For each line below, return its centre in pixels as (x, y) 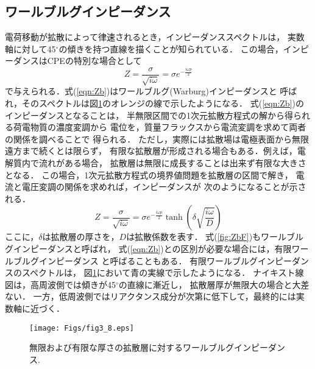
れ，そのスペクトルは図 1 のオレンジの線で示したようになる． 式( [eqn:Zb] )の (154, 103)
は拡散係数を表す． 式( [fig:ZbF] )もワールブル (215, 237)
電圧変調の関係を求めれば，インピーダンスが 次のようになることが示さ (164, 187)
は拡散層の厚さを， (81, 237)
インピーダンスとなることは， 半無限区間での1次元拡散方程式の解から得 (149, 115)
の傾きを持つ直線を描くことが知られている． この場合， (171, 48)
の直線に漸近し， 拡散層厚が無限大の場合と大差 (214, 284)
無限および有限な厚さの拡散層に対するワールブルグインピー (149, 347)
